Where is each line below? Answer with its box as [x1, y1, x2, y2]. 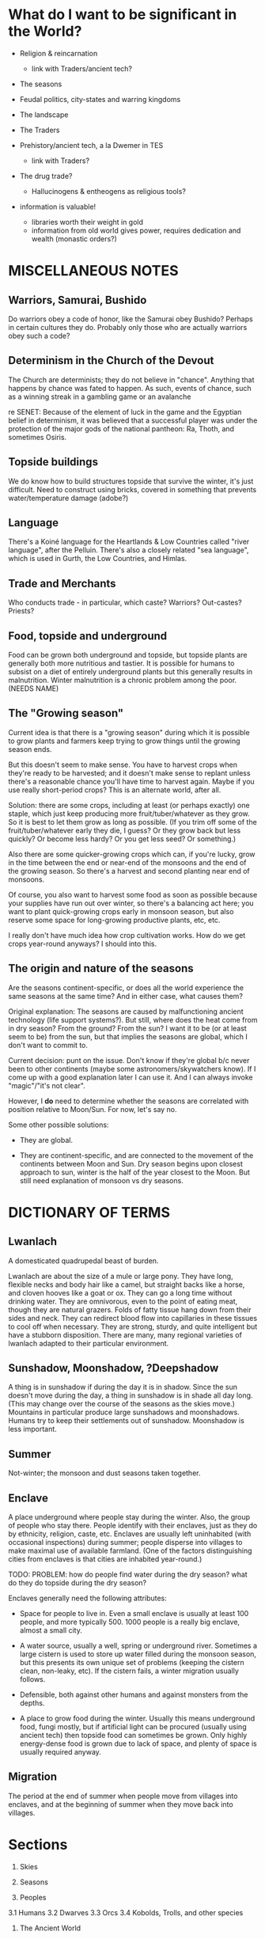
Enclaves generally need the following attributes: [8, 1593, 168, 1603]
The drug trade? [19, 171, 73, 180]
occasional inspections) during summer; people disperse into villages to [8, 1538, 243, 1547]
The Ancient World [19, 1923, 81, 1933]
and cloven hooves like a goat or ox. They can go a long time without [8, 1288, 233, 1297]
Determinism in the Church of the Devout [8, 354, 214, 367]
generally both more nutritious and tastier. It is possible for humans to [8, 658, 235, 668]
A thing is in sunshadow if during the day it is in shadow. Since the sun [8, 1383, 237, 1392]
